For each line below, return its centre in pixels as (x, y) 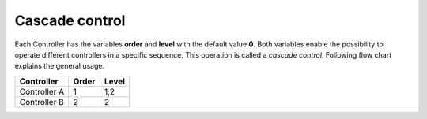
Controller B (42, 102)
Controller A (42, 91)
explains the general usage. (60, 66)
